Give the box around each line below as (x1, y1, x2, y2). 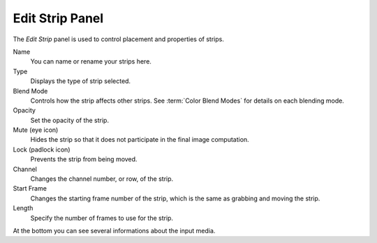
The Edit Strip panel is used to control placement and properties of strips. (13, 35, 225, 43)
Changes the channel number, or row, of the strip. (30, 175, 174, 183)
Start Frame (13, 184, 47, 193)
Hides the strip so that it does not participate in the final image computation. (30, 135, 249, 144)
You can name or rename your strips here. (30, 57, 151, 66)
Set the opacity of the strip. (30, 116, 110, 124)
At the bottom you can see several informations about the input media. (13, 226, 216, 235)
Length (13, 204, 34, 212)
